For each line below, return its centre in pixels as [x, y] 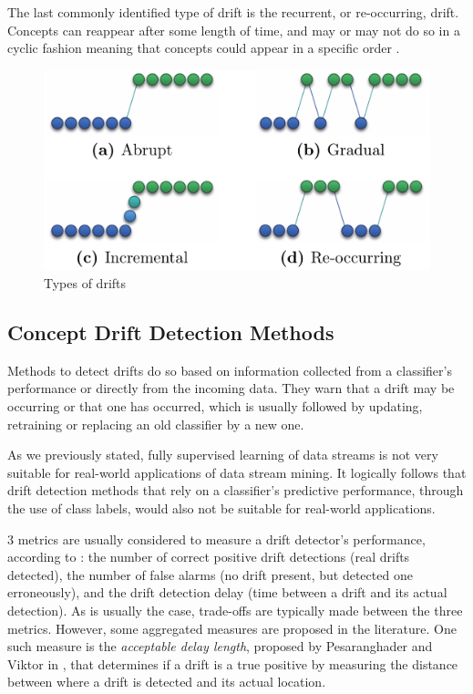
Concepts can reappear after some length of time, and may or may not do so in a [234, 30]
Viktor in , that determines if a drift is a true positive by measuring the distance [233, 663]
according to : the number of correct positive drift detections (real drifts [209, 557]
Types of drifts [85, 283]
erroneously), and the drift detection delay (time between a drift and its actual [227, 592]
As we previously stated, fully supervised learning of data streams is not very [223, 455]
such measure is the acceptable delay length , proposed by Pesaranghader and [220, 646]
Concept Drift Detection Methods [171, 332]
